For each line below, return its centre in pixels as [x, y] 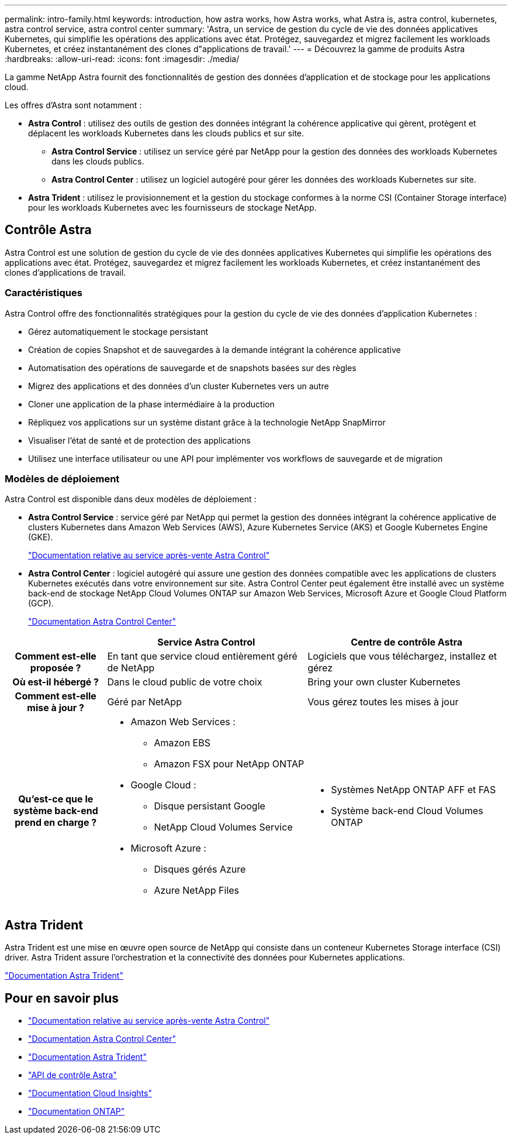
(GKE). [41, 537]
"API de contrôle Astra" [72, 1075]
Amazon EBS [182, 743]
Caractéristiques [44, 293]
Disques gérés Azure [200, 869]
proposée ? [56, 668]
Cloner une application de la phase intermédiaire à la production [151, 404]
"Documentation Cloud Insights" [90, 1093]
